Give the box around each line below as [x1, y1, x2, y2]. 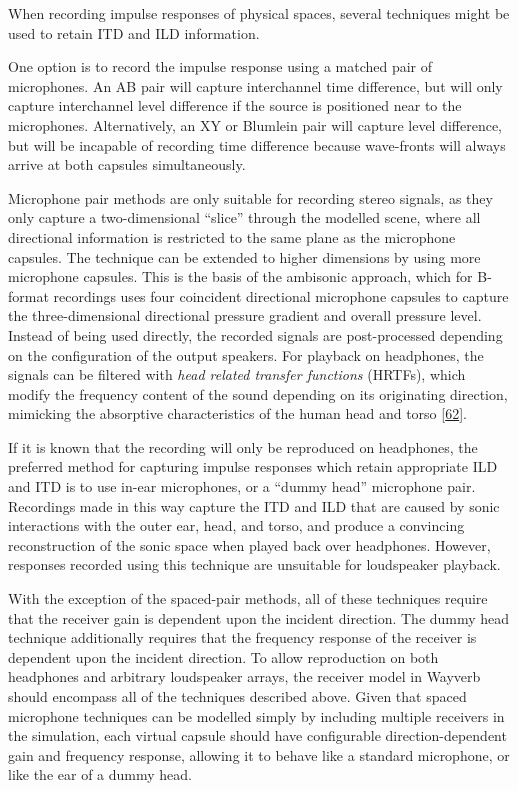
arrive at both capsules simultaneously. [8, 154, 246, 175]
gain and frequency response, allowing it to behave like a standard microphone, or [8, 744, 510, 765]
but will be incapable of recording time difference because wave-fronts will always [8, 134, 506, 155]
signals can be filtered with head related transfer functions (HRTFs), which [8, 364, 466, 385]
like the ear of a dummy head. [8, 764, 192, 785]
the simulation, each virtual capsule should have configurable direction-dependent [8, 725, 507, 746]
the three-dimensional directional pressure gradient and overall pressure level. [8, 305, 482, 326]
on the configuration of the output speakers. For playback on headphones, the [8, 344, 484, 365]
